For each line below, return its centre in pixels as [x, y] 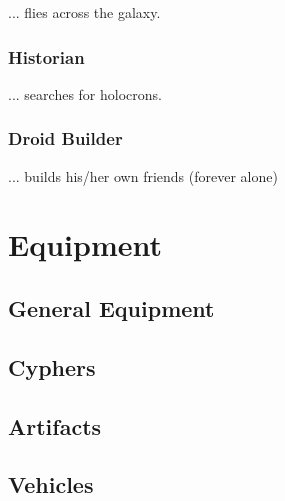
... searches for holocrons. [85, 93]
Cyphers [52, 366]
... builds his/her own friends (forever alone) [143, 175]
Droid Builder [65, 138]
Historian [46, 56]
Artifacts [55, 425]
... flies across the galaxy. [84, 12]
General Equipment [111, 307]
